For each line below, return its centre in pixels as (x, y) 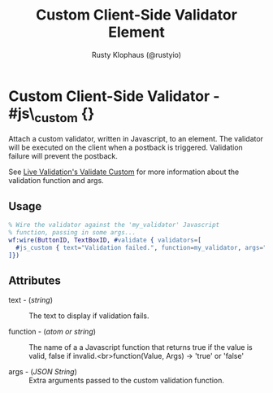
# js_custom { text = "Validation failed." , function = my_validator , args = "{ (143, 247)
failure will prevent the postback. (63, 156)
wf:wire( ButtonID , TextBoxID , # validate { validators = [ (105, 240)
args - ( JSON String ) (43, 372)
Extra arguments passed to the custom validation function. (127, 381)
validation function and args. (56, 181)
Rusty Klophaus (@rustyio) (136, 55)
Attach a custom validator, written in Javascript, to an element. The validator (136, 139)
